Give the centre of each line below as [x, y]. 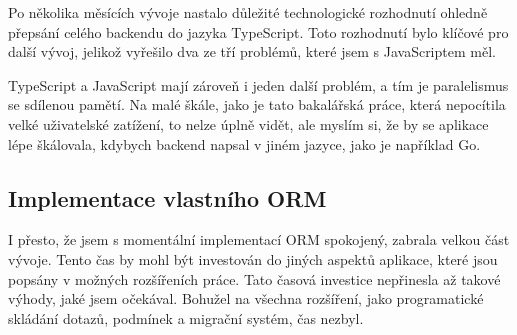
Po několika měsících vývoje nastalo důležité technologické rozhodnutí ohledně [248, 12]
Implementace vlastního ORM [167, 197]
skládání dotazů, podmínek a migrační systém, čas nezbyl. [186, 317]
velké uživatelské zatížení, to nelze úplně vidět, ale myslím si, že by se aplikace [248, 123]
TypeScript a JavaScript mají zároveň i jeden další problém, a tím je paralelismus [258, 84]
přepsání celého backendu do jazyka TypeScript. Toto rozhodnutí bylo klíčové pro [258, 31]
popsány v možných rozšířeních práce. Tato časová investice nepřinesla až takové [254, 278]
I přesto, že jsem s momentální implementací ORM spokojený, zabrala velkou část [259, 239]
